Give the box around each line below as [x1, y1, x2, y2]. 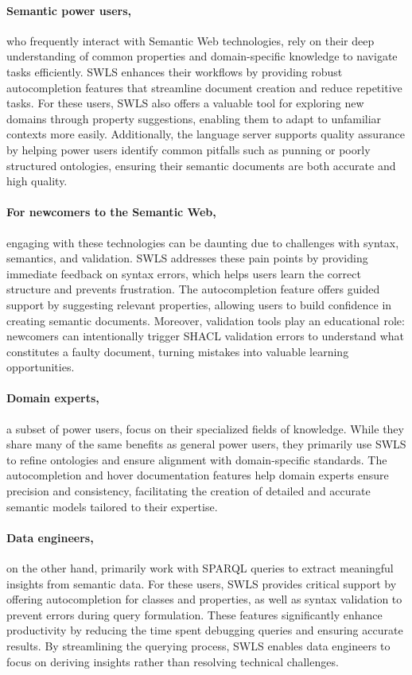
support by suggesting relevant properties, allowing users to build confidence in [6, 296, 392, 312]
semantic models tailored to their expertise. [6, 498, 218, 514]
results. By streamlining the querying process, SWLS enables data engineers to [6, 638, 391, 654]
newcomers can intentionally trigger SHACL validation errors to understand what [6, 328, 405, 344]
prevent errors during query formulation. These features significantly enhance [6, 606, 383, 623]
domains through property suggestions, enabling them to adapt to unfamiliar [6, 110, 382, 126]
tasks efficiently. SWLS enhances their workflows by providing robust [6, 63, 343, 80]
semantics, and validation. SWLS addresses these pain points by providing [6, 250, 368, 266]
